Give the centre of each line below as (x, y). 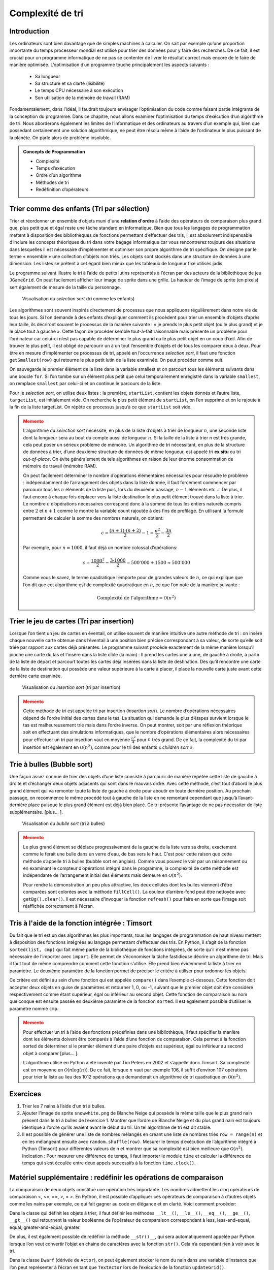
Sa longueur (47, 76)
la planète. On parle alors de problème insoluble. (60, 138)
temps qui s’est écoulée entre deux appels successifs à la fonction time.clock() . (109, 1163)
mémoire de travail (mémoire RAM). (60, 466)
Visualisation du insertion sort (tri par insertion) (71, 687)
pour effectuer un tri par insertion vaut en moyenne (77, 740)
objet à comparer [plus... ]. (51, 1053)
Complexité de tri (46, 13)
